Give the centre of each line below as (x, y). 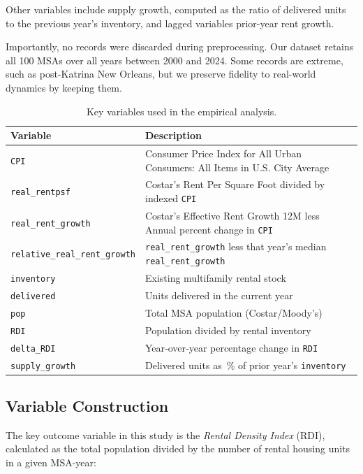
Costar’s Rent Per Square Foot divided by (235, 184)
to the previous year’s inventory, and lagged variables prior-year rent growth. (170, 23)
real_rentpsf (40, 193)
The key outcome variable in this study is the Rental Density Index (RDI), (165, 434)
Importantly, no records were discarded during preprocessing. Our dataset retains (180, 46)
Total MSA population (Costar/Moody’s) (234, 312)
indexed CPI (171, 198)
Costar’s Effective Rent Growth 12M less (232, 215)
